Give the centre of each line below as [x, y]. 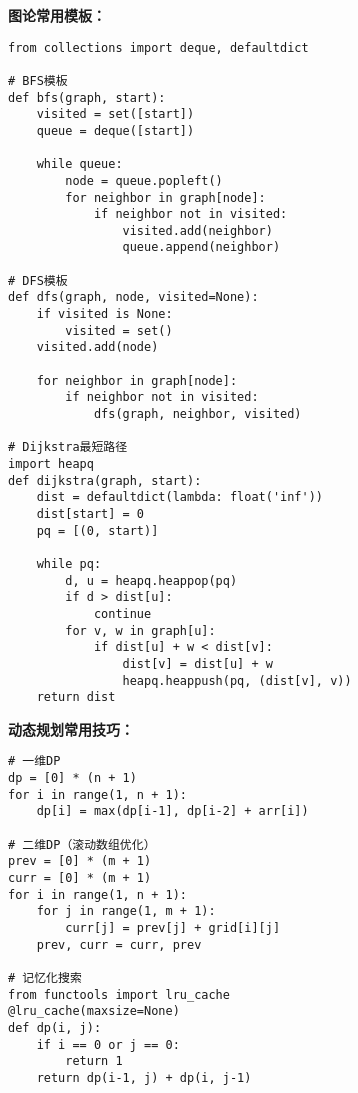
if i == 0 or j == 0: [108, 1044]
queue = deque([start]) [115, 130]
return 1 [94, 1061]
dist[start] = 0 [90, 513]
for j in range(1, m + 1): [126, 911]
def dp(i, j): [55, 1027]
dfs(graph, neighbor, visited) [197, 414]
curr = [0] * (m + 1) [80, 878]
